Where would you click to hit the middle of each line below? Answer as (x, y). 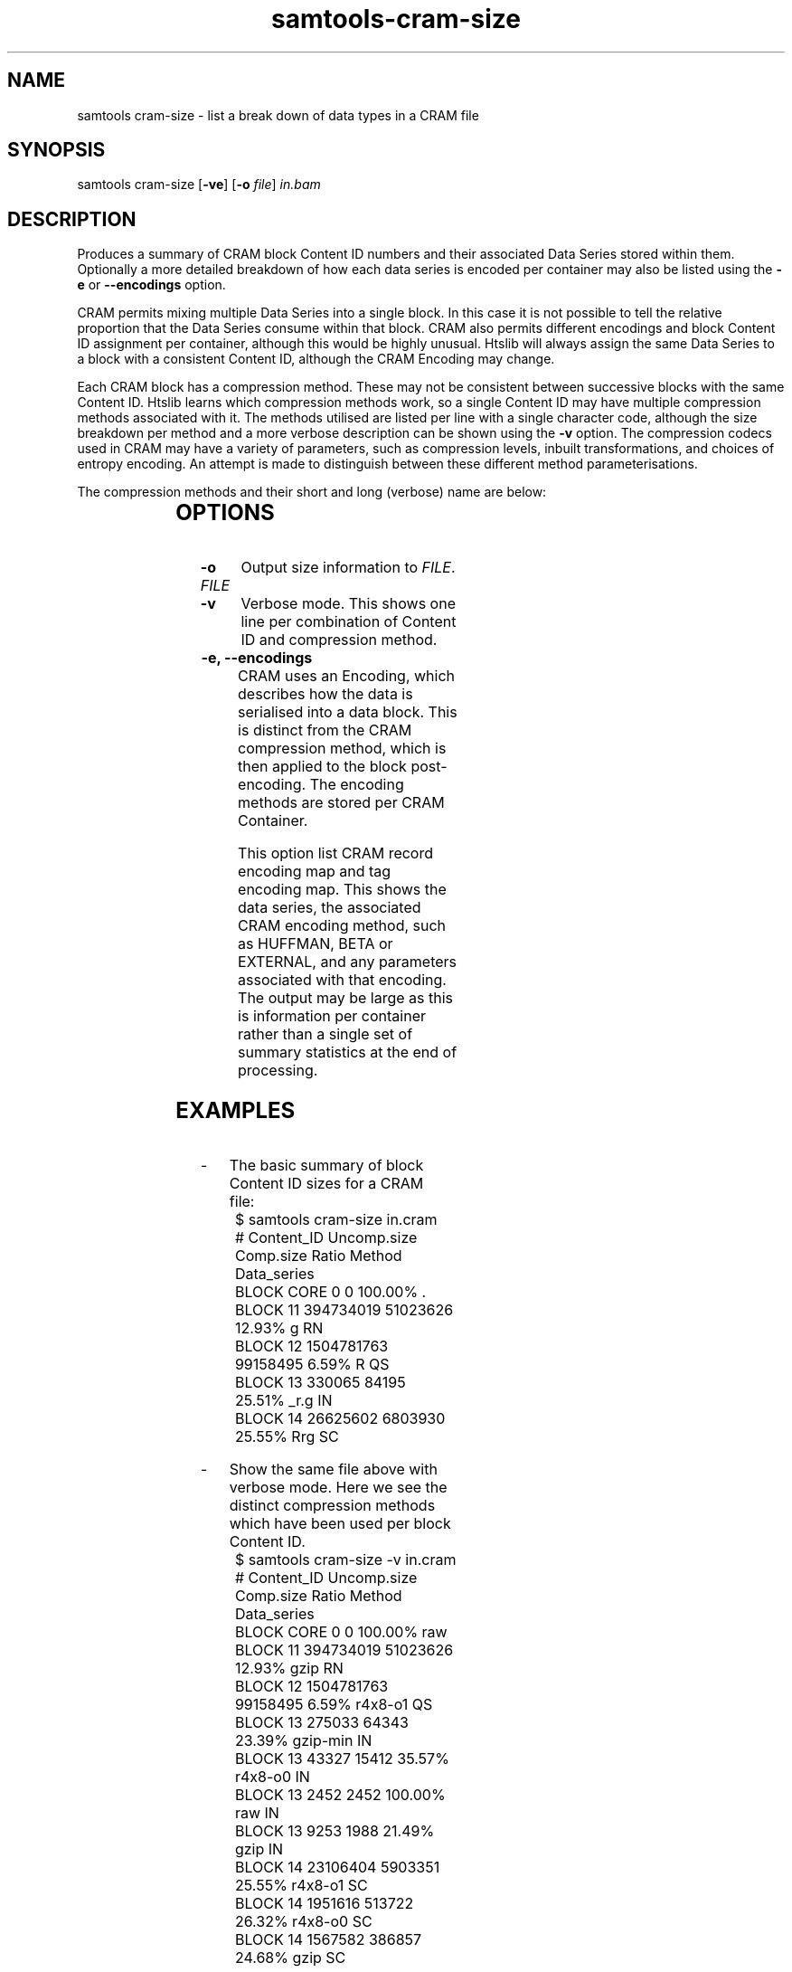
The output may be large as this (346, 998)
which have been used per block (340, 1523)
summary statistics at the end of (348, 1052)
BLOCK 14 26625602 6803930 (340, 1418)
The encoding (357, 785)
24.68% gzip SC (290, 1958)
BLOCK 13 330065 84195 (320, 1382)
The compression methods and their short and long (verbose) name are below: (312, 492)
